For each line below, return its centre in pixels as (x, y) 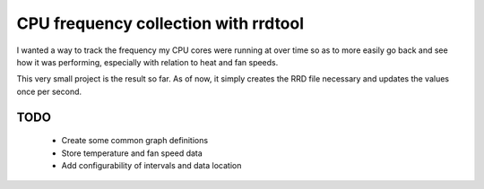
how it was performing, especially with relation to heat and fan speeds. (147, 62)
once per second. (49, 91)
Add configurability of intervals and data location (151, 165)
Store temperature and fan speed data (132, 153)
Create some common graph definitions (135, 141)
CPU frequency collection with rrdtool (160, 23)
